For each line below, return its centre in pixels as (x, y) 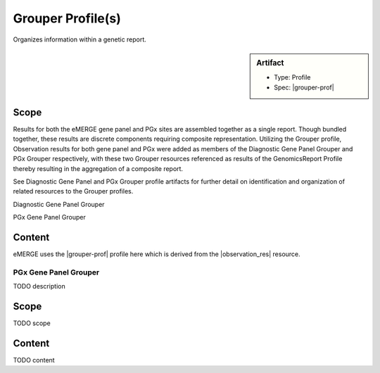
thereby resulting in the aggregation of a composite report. (98, 168)
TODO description (39, 286)
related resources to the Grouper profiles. (73, 191)
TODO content (34, 360)
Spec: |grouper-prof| (304, 87)
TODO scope (32, 323)
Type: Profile (292, 77)
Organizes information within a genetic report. (80, 39)
